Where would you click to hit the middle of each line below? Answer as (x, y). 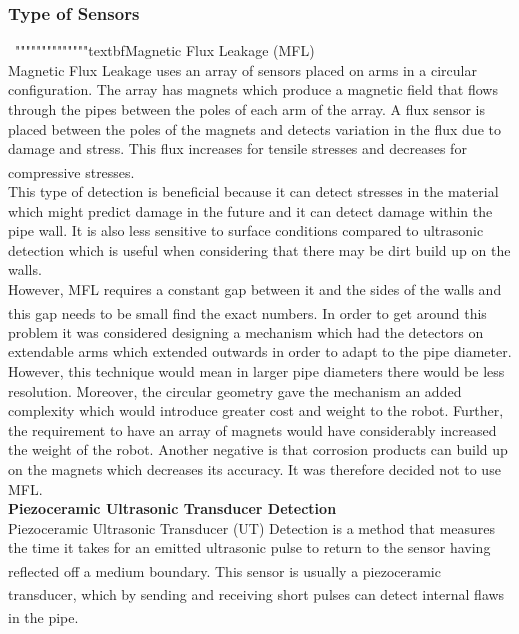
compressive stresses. (71, 171)
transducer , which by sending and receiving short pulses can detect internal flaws (256, 593)
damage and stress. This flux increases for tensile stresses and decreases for (237, 148)
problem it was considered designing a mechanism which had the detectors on (246, 331)
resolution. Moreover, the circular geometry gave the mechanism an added (235, 390)
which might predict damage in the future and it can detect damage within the (250, 210)
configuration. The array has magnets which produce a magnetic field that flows (253, 89)
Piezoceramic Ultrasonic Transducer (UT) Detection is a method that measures (252, 527)
